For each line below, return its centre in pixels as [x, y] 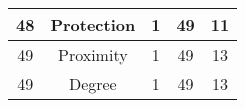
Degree [92, 83]
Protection [93, 24]
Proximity [93, 54]
